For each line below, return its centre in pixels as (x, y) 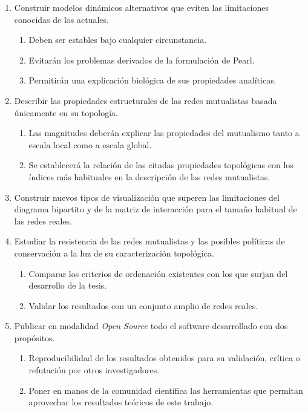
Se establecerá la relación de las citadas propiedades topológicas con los (161, 165)
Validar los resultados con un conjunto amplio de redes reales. (143, 305)
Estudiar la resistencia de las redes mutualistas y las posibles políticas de (149, 241)
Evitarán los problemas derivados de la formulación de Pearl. (142, 60)
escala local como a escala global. (90, 144)
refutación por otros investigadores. (94, 370)
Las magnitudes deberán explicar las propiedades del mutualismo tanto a (164, 133)
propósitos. (34, 337)
